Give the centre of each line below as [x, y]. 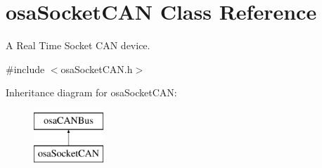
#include [25, 69]
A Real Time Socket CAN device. [78, 45]
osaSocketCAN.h [97, 69]
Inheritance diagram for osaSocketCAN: [91, 92]
